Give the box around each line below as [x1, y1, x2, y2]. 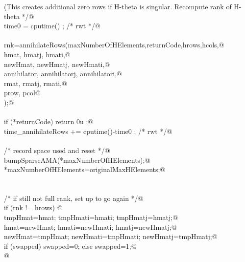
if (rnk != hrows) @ [4, 202, 63, 213]
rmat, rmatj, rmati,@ [4, 78, 67, 88]
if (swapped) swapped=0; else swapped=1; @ [4, 240, 137, 251]
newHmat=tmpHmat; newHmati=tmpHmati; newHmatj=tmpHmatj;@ [4, 231, 218, 241]
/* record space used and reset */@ [4, 145, 110, 155]
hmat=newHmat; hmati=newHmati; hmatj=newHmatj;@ [4, 221, 177, 232]
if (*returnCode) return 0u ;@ [4, 116, 94, 127]
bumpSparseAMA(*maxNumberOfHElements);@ [4, 154, 150, 165]
